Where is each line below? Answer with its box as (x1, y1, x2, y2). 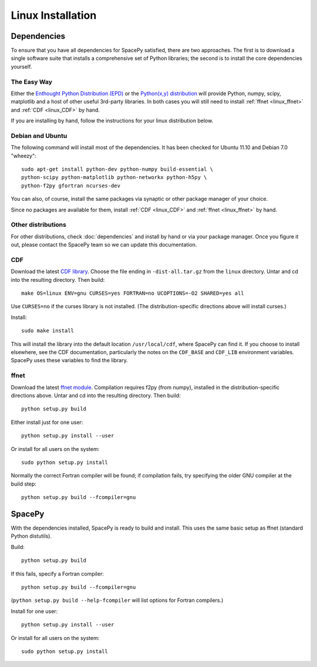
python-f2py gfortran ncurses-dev (21, 182, 120, 189)
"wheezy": (11, 152, 36, 159)
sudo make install (21, 328, 75, 334)
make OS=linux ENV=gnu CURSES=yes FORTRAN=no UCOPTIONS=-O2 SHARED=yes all (21, 290, 244, 297)
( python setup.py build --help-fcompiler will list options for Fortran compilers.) (11, 597, 224, 604)
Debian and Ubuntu (11, 132, 68, 140)
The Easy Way (11, 78, 53, 86)
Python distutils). (11, 533, 52, 540)
